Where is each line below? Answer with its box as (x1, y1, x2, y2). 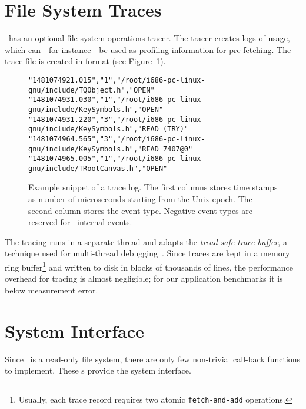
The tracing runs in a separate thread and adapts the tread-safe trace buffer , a (5, 235, 287, 248)
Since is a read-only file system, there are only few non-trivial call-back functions (5, 352, 301, 365)
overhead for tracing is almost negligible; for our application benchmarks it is (5, 272, 283, 285)
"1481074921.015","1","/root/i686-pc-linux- (28, 75, 205, 84)
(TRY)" (163, 125, 189, 134)
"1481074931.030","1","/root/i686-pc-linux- (28, 95, 205, 104)
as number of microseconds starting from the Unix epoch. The (28, 193, 252, 205)
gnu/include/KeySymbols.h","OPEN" (28, 105, 164, 114)
